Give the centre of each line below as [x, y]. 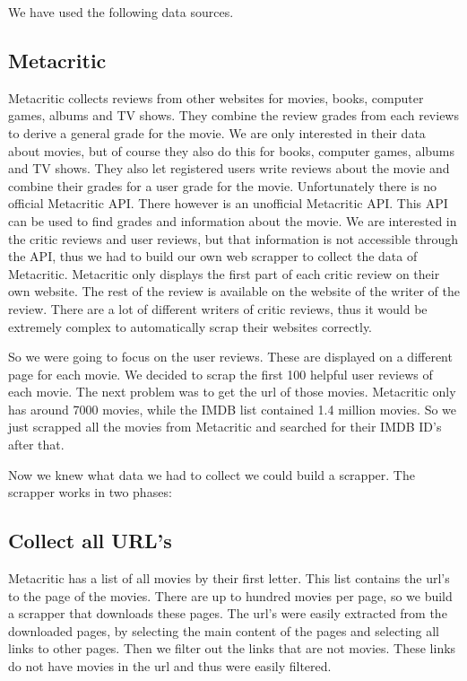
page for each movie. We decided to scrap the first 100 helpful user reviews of [221, 374]
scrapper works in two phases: [90, 492]
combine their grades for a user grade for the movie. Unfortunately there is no [223, 185]
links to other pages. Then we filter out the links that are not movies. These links [232, 648]
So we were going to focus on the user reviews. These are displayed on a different [230, 357]
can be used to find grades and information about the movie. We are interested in [233, 220]
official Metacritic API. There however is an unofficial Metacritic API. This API [228, 203]
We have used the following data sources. [121, 12]
